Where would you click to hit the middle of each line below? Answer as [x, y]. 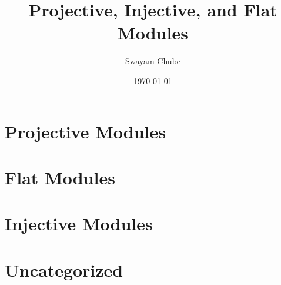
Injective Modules [79, 223]
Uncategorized [64, 269]
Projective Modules [85, 131]
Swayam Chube [153, 61]
